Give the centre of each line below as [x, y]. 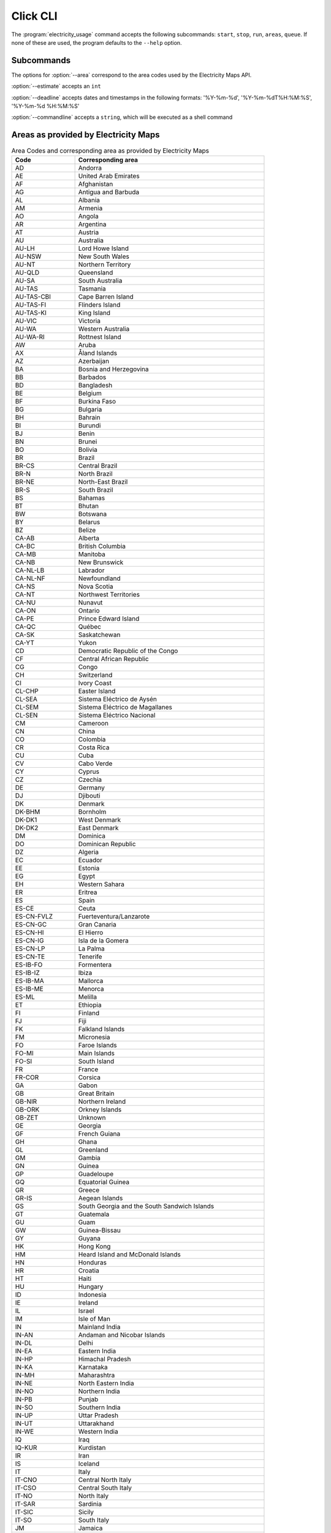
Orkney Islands [100, 1109]
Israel [86, 1310]
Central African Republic [114, 659]
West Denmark [100, 820]
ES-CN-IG [29, 940]
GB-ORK [27, 1109]
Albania [89, 200]
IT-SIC [24, 1512]
